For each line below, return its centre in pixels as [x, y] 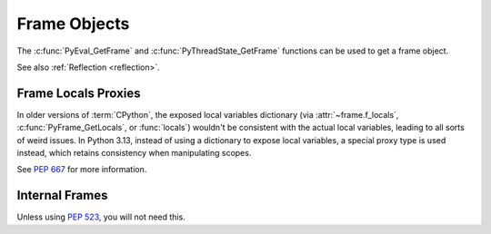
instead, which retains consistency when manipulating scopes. [134, 153]
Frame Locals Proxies [79, 93]
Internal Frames [62, 195]
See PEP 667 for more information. [82, 170]
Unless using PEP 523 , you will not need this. [101, 217]
